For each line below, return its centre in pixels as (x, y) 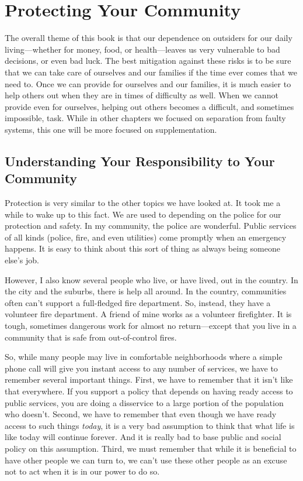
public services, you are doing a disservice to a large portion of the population (144, 402)
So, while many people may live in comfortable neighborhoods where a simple (144, 357)
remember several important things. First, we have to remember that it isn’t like (149, 379)
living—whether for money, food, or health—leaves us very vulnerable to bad (142, 49)
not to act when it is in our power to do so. (82, 471)
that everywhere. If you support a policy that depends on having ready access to (149, 391)
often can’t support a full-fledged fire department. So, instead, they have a (138, 302)
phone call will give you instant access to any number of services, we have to (141, 368)
